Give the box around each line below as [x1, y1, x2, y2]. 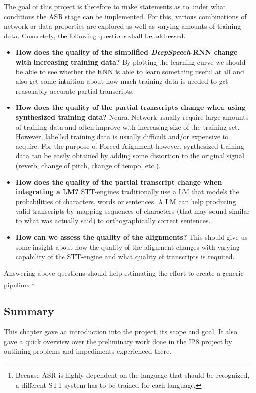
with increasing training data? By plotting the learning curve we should [15, 56, 246, 67]
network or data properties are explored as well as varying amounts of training [4, 21, 241, 31]
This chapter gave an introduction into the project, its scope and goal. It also [4, 326, 237, 337]
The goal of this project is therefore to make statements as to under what [4, 1, 226, 11]
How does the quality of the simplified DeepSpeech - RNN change [15, 47, 238, 57]
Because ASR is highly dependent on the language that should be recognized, [15, 370, 250, 380]
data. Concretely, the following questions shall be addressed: [4, 30, 186, 40]
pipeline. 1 [4, 278, 35, 289]
